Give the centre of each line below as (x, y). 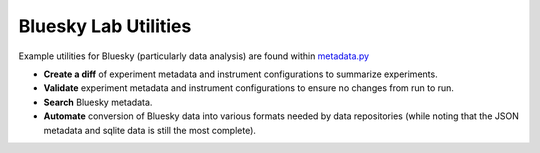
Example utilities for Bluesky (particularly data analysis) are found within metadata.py (194, 56)
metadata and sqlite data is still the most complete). (150, 130)
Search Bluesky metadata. (98, 102)
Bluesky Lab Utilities (105, 26)
